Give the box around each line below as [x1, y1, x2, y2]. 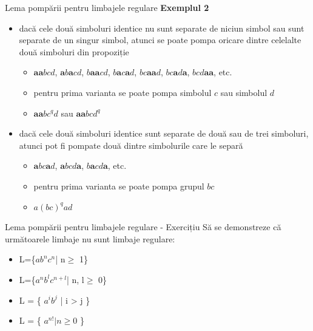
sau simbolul [220, 86, 268, 98]
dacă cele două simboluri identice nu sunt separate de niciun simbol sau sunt [19, 21, 305, 34]
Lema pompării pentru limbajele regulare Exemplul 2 [5, 1, 209, 13]
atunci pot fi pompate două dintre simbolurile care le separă [19, 138, 243, 151]
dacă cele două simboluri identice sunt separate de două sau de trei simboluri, [19, 127, 309, 140]
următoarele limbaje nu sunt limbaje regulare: [5, 232, 175, 245]
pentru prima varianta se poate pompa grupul [33, 179, 204, 192]
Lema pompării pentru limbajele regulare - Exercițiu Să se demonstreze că [5, 220, 281, 233]
